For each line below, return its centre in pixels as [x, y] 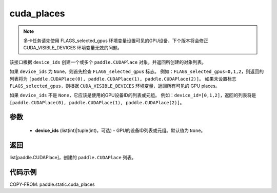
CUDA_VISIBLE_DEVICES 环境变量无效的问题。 [73, 48]
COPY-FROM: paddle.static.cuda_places [52, 184]
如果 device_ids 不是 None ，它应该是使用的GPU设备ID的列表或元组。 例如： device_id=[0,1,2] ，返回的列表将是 [133, 95]
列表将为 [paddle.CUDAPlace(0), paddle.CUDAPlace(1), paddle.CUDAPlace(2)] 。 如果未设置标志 [123, 79]
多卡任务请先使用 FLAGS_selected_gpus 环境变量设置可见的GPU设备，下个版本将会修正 [116, 41]
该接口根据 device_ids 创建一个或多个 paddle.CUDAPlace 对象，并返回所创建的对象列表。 [108, 62]
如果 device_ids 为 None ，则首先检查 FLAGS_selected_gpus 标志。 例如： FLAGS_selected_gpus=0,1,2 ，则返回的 [137, 71]
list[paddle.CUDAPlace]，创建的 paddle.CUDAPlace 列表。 [73, 157]
